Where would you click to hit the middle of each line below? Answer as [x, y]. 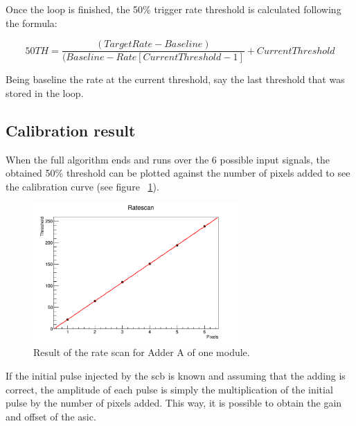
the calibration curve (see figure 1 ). [82, 186]
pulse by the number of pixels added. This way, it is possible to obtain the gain [174, 403]
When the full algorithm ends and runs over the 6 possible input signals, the [168, 159]
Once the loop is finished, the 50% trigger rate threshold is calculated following [173, 9]
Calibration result [71, 130]
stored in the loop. [45, 92]
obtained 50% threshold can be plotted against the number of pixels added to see [178, 173]
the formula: [32, 23]
